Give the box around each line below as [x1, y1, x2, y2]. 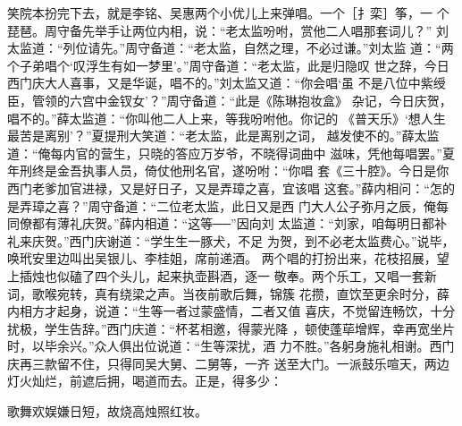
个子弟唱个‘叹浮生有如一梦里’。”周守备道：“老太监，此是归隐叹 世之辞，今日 [7, 55, 449, 74]
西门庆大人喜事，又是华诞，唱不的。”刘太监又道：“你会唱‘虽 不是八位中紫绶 [7, 73, 446, 92]
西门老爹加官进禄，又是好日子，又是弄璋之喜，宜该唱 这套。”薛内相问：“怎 [7, 178, 442, 197]
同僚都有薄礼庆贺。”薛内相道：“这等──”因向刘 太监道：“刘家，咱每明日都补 [7, 214, 447, 233]
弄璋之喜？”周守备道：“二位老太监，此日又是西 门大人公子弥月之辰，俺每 [19, 196, 449, 215]
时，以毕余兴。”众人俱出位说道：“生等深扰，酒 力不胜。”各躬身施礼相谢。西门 [7, 337, 455, 355]
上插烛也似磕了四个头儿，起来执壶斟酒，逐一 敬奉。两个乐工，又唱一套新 [7, 266, 437, 285]
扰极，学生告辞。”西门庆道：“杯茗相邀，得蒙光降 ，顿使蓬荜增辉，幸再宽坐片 [7, 319, 455, 337]
